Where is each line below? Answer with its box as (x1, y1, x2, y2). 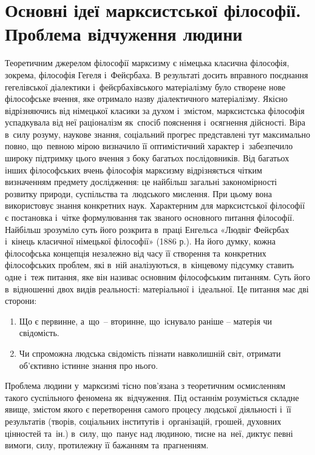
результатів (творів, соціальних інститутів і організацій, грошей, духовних (5, 414, 282, 427)
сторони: (5, 294, 37, 307)
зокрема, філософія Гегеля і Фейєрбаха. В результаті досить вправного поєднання (5, 68, 308, 81)
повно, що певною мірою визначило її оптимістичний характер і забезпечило (5, 140, 293, 152)
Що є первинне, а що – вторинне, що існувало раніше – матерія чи (19, 314, 273, 327)
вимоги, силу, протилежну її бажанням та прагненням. (5, 439, 209, 451)
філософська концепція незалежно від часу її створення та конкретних (5, 246, 266, 259)
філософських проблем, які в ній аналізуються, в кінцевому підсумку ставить (5, 258, 294, 271)
